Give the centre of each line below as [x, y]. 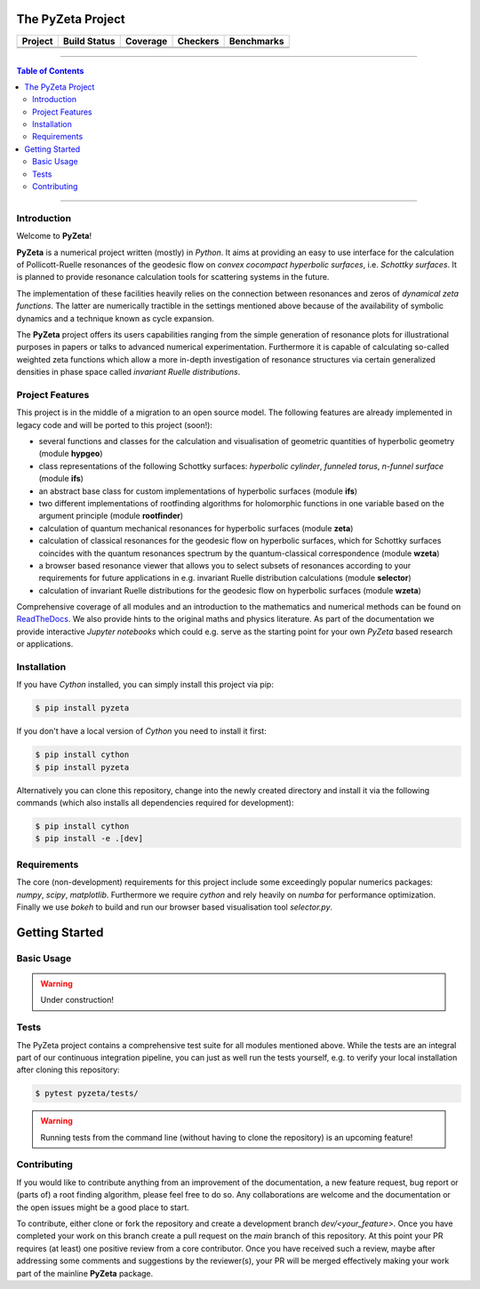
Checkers [198, 41]
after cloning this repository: [68, 1070]
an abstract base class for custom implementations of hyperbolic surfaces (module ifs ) [198, 491]
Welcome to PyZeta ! [54, 236]
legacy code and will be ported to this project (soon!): [115, 425]
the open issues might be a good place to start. [103, 1207]
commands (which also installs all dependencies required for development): [155, 803]
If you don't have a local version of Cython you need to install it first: [141, 731]
